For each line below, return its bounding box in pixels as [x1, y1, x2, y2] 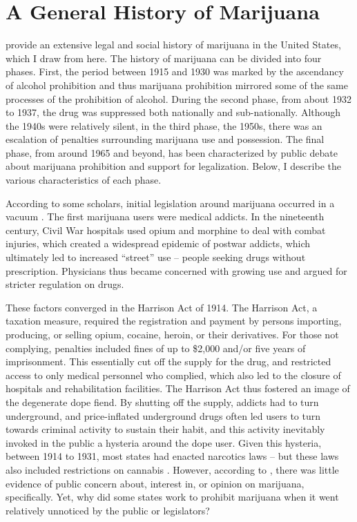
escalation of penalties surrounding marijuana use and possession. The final [6, 132, 325, 146]
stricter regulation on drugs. [6, 277, 124, 291]
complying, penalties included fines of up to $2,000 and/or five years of [6, 340, 306, 355]
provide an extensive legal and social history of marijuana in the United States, [6, 37, 341, 52]
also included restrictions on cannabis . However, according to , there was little [6, 462, 339, 476]
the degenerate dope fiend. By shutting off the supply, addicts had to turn [6, 394, 319, 409]
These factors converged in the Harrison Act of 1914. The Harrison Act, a [6, 300, 318, 314]
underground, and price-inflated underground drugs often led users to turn [6, 408, 321, 423]
